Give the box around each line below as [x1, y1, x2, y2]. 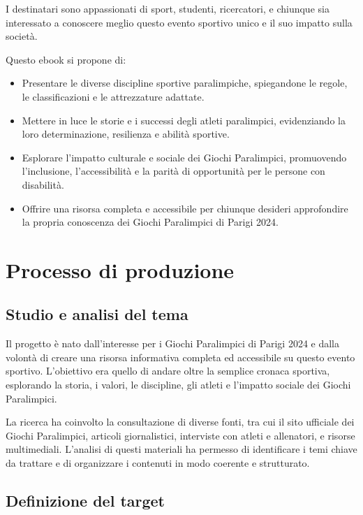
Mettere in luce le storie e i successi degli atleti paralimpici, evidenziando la [22, 113, 346, 127]
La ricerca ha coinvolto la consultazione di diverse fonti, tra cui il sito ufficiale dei [6, 414, 355, 429]
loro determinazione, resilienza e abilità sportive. [22, 126, 230, 141]
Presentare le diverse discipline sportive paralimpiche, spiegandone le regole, [22, 75, 348, 90]
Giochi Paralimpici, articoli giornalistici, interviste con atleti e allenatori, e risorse [6, 428, 355, 442]
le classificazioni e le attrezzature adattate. [22, 89, 205, 103]
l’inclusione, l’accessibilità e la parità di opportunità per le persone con [22, 164, 325, 178]
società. [6, 29, 38, 43]
